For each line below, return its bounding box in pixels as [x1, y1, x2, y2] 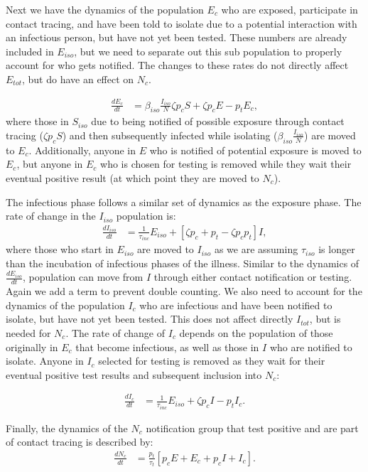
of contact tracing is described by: [6, 434, 153, 449]
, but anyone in [16, 156, 83, 171]
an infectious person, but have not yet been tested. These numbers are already [6, 30, 347, 45]
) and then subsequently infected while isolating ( [62, 127, 278, 142]
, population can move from [23, 269, 144, 284]
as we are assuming [214, 242, 298, 257]
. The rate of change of [65, 326, 166, 340]
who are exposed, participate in [221, 2, 358, 16]
